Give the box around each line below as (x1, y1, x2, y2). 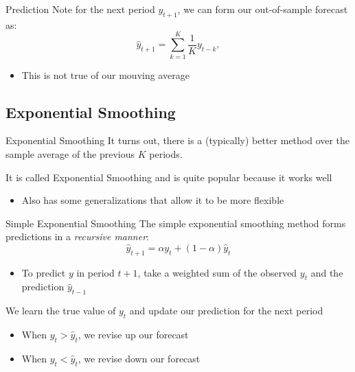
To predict (21, 265, 66, 279)
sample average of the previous (5, 146, 135, 161)
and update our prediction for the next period (129, 303, 323, 318)
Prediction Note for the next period (5, 2, 155, 16)
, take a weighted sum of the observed (137, 265, 297, 279)
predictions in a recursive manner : (5, 229, 149, 244)
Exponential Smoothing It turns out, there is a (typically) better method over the (5, 133, 350, 148)
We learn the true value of (5, 303, 116, 318)
